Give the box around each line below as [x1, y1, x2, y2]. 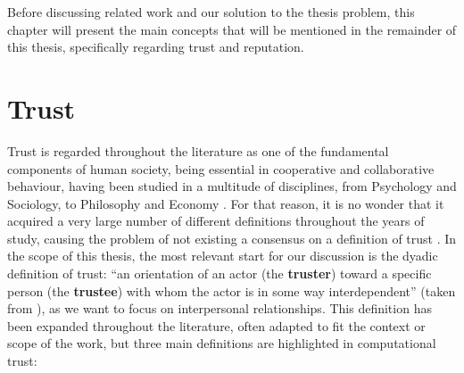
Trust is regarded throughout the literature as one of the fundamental [7, 141, 389, 160]
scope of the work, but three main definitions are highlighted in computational [7, 334, 436, 352]
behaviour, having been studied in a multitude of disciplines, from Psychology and [7, 177, 457, 195]
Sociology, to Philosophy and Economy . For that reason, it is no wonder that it [7, 194, 444, 212]
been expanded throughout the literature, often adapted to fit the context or [7, 316, 426, 335]
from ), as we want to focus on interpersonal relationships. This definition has [7, 299, 432, 318]
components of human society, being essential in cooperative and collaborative [7, 159, 435, 178]
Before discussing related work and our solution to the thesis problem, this [7, 3, 415, 21]
